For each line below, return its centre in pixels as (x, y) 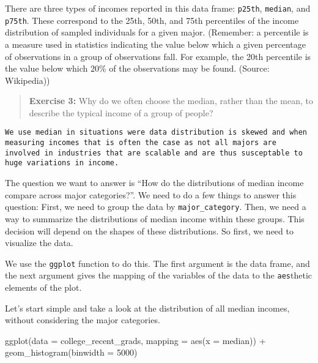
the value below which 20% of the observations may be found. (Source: (137, 68)
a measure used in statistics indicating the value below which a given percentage (155, 44)
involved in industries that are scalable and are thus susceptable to (154, 153)
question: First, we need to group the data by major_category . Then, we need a (156, 207)
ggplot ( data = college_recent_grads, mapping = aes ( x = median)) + (135, 340)
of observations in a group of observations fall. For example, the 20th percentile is (158, 56)
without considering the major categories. (83, 320)
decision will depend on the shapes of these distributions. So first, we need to (149, 230)
